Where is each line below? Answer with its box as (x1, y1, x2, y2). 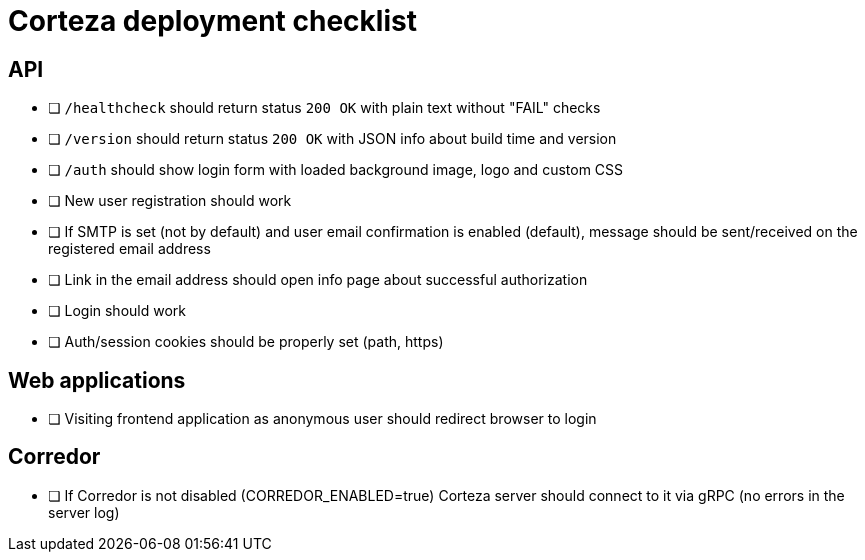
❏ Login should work (48, 302, 186, 320)
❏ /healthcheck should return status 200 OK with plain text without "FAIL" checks (48, 99, 601, 117)
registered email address (48, 240, 211, 258)
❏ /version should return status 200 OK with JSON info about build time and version (48, 130, 617, 148)
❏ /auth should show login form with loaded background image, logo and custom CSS (48, 161, 624, 179)
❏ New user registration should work (48, 192, 292, 210)
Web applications (8, 367, 186, 393)
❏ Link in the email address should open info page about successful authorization (48, 271, 588, 289)
